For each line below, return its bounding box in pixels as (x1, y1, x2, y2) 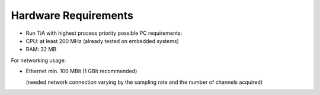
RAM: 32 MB (25, 46, 57, 53)
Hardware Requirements (11, 9, 133, 22)
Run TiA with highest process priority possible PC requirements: (25, 30, 183, 37)
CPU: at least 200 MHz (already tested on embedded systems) (25, 37, 179, 44)
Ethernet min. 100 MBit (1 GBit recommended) (25, 68, 137, 75)
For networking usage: (11, 57, 66, 64)
